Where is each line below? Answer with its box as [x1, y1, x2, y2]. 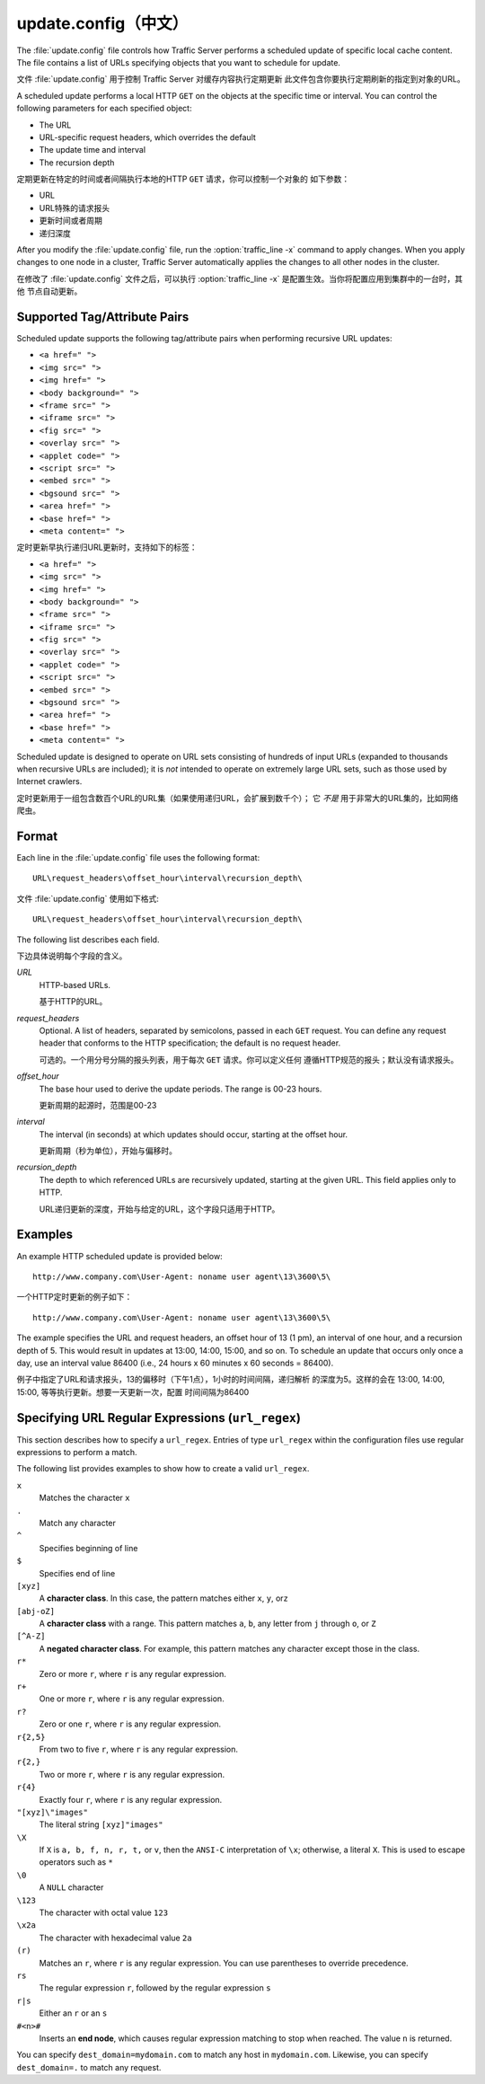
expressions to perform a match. [16, 1446, 137, 1457]
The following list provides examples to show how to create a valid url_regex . [16, 1463, 310, 1474]
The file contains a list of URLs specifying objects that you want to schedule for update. [16, 57, 341, 67]
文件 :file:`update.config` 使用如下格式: [16, 893, 159, 904]
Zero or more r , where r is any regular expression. [39, 1668, 226, 1679]
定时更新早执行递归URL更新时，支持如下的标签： [16, 542, 198, 552]
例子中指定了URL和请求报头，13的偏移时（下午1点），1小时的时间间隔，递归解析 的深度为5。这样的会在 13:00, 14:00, [16, 1374, 445, 1385]
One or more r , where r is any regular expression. [39, 1693, 225, 1704]
